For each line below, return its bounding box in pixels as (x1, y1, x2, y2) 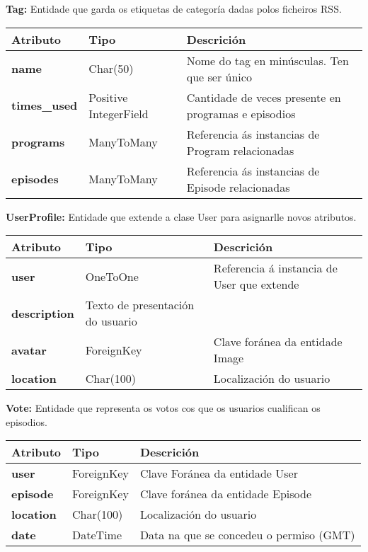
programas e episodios (186, 105, 296, 122)
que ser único (186, 68, 252, 85)
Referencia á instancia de (213, 260, 338, 277)
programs (11, 134, 65, 151)
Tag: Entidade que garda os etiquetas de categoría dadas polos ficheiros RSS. (6, 1, 342, 16)
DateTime (72, 527, 122, 544)
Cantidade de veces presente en (186, 88, 341, 105)
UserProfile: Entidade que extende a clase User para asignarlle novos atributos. (6, 209, 357, 224)
